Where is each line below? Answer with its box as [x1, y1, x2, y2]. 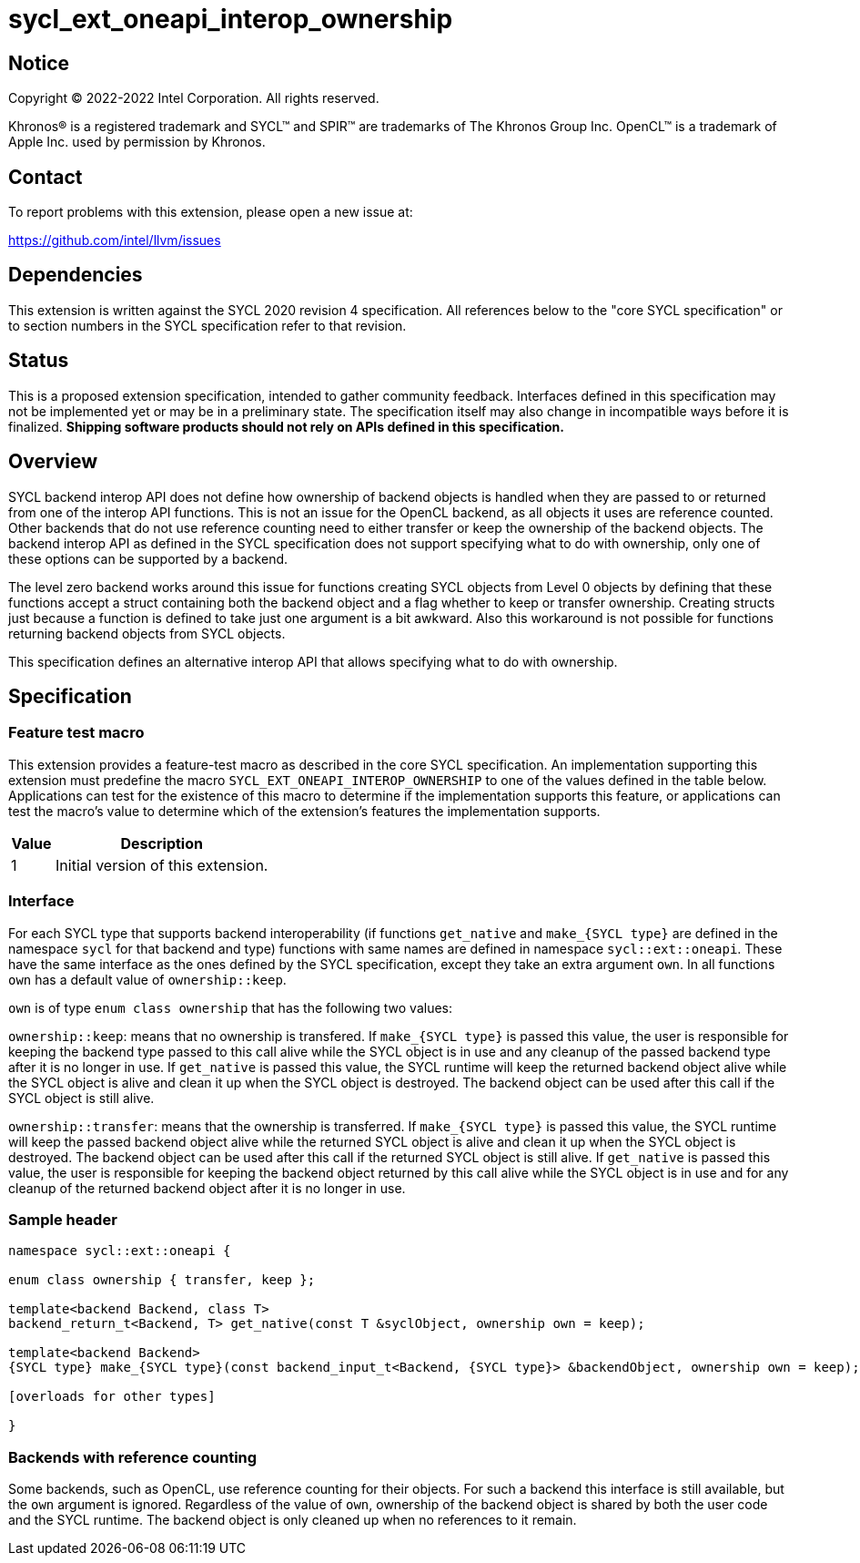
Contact [8, 165, 83, 189]
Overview [8, 450, 98, 474]
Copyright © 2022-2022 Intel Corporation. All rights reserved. [8, 90, 379, 107]
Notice [8, 51, 70, 75]
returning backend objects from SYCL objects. [8, 625, 286, 641]
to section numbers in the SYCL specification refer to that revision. [8, 317, 407, 333]
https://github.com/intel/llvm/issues [8, 232, 221, 249]
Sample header [8, 1210, 117, 1229]
